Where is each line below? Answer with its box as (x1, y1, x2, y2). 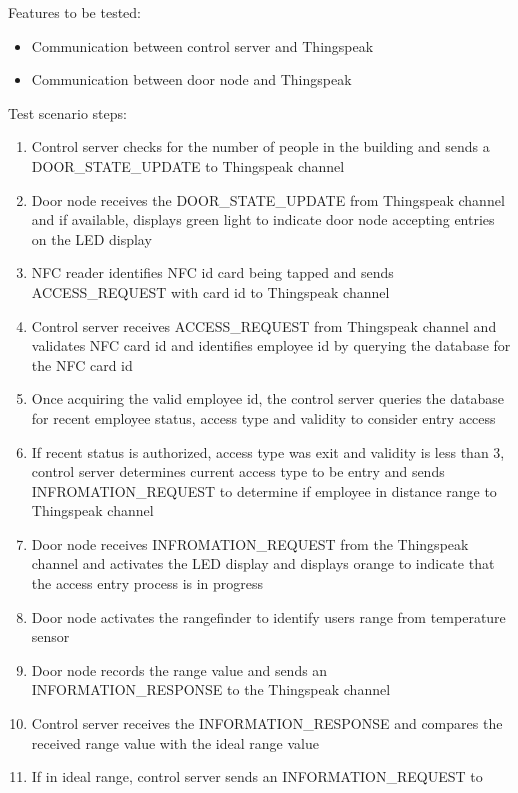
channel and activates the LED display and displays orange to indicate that (31, 553, 495, 574)
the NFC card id (31, 354, 133, 375)
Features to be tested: (8, 2, 141, 22)
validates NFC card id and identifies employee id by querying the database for (31, 335, 511, 356)
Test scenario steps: (8, 102, 127, 123)
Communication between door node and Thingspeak (31, 69, 352, 90)
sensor (31, 626, 70, 647)
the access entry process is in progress (31, 573, 264, 594)
